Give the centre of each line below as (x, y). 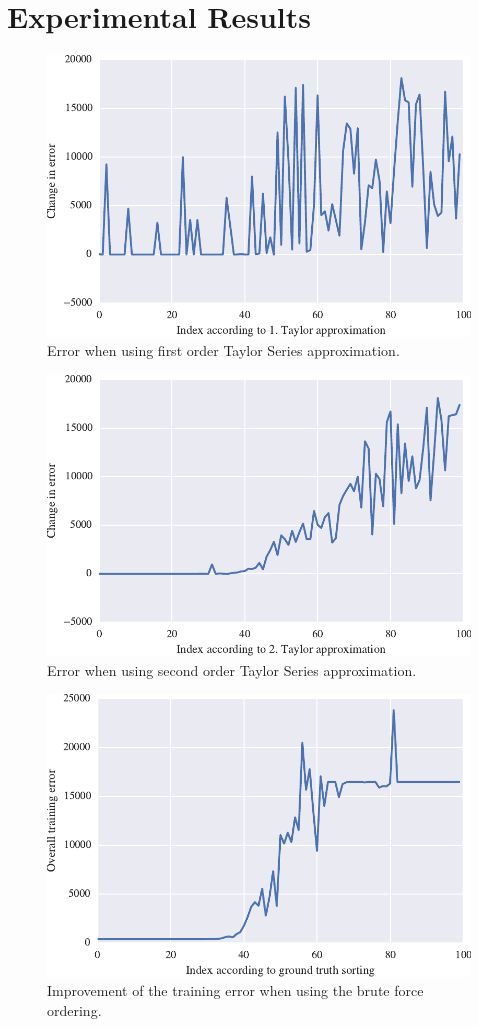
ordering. (74, 1010)
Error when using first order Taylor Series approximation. (223, 350)
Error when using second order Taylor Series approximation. (232, 669)
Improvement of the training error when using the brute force (235, 990)
